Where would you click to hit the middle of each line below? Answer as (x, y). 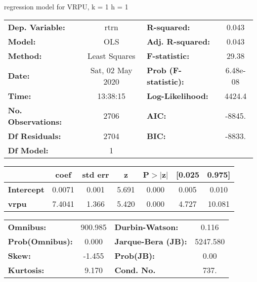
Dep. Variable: (37, 27)
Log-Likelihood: (177, 95)
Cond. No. (135, 270)
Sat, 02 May (111, 70)
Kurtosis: (26, 270)
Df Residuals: (35, 136)
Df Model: (28, 150)
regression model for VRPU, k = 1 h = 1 (66, 6)
